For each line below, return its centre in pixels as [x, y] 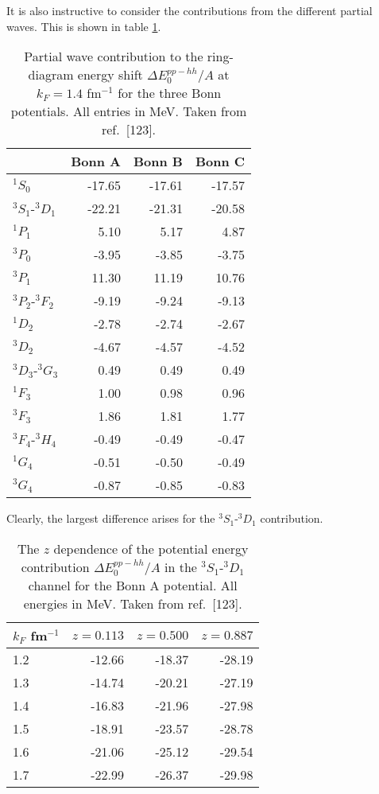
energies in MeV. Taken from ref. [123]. [133, 603]
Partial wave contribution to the [114, 56]
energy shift [110, 75]
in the [181, 566]
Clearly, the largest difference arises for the [111, 518]
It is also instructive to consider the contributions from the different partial [189, 10]
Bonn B [158, 162]
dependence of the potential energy [151, 548]
